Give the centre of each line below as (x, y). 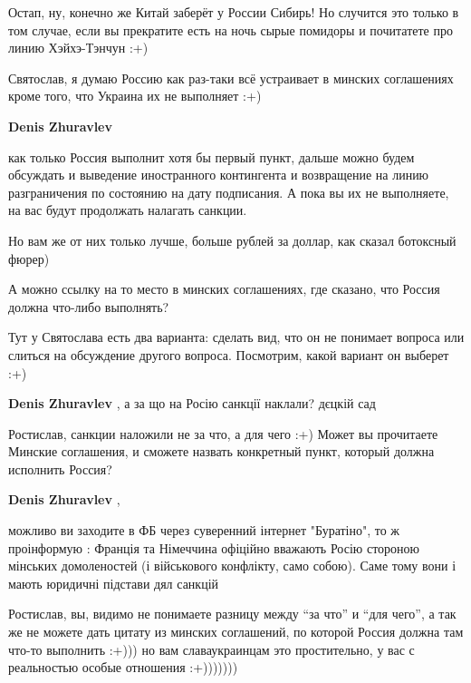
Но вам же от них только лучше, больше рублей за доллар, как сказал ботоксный (232, 240)
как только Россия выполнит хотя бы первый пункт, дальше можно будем (211, 156)
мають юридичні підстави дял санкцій (114, 583)
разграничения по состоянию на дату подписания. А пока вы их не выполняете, (229, 192)
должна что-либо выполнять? (89, 306)
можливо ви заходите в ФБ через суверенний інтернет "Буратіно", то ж (204, 530)
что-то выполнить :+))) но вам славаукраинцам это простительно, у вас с (211, 649)
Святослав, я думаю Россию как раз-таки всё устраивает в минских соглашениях (231, 78)
